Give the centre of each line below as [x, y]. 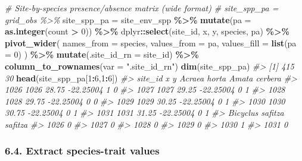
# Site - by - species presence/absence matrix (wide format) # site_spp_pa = [142, 8]
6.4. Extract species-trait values [82, 151]
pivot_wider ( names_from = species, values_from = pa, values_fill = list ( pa [151, 42]
